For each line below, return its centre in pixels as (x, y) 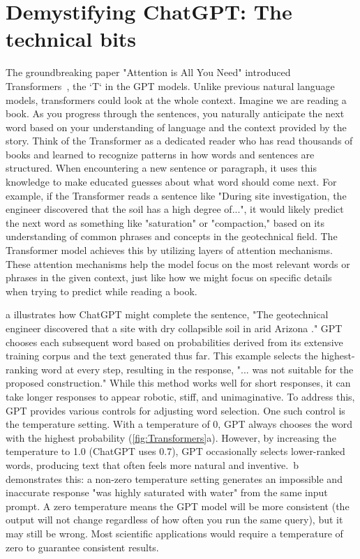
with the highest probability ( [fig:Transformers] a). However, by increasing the (171, 437)
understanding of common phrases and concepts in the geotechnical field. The (172, 236)
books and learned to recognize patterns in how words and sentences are (160, 154)
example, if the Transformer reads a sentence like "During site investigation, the (176, 195)
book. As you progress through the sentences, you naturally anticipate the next (175, 113)
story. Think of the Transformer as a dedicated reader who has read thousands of (179, 141)
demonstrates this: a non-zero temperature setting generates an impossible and (174, 478)
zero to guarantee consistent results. (82, 547)
